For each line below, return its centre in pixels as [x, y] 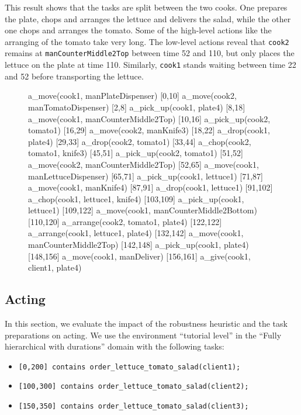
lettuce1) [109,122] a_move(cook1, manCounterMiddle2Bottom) [143, 210]
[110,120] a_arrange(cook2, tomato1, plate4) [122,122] [125, 221]
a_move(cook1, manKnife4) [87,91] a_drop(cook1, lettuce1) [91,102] [150, 187]
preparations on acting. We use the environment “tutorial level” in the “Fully [143, 335]
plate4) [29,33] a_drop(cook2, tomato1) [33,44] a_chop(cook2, [140, 141]
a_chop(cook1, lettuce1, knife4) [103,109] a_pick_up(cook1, [136, 198]
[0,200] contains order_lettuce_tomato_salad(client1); [129, 367]
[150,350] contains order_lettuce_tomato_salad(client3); [134, 407]
